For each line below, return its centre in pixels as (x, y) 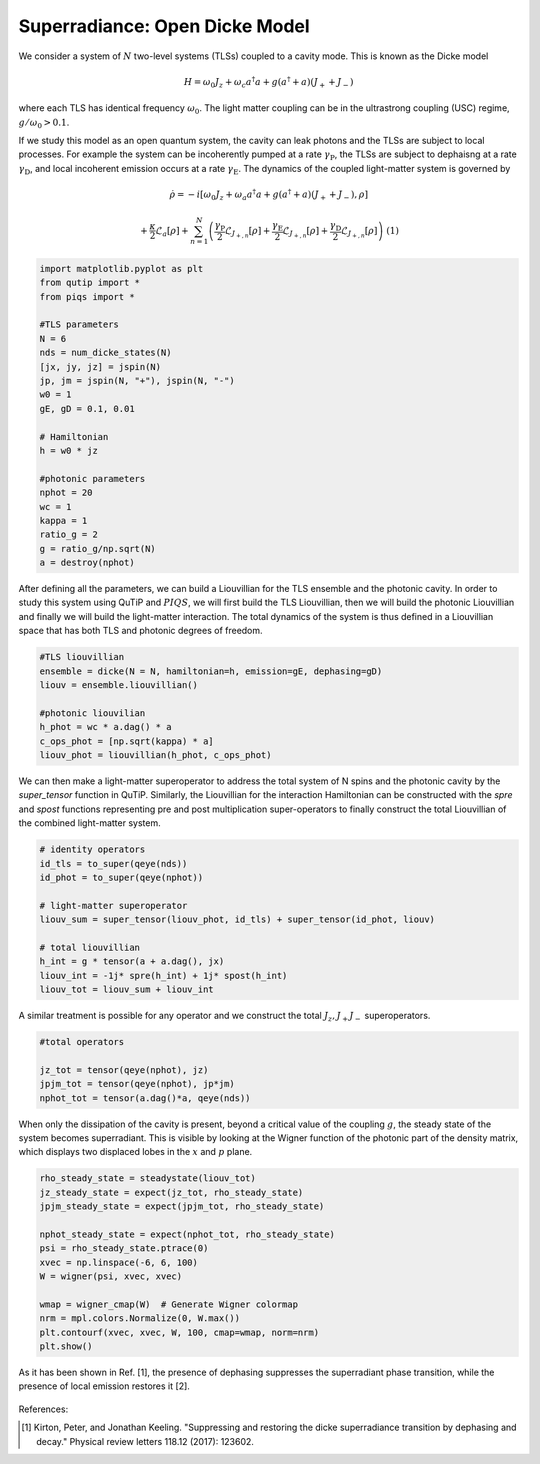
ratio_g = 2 (69, 534)
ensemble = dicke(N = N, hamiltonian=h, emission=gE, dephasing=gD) (211, 671)
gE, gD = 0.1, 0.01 (87, 408)
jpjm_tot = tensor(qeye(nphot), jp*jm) (137, 1084)
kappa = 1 (63, 520)
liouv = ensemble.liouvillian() (119, 685)
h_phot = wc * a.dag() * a (105, 727)
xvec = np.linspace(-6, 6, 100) (119, 1262)
